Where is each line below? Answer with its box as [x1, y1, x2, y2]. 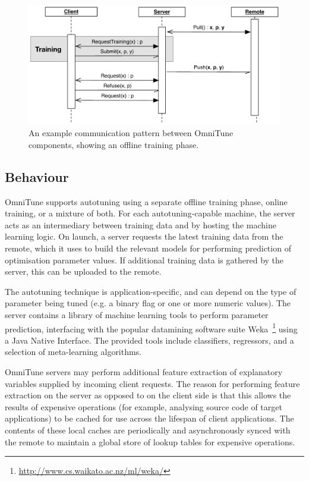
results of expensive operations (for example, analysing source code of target [5, 400, 282, 413]
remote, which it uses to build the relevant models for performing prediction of [5, 242, 291, 254]
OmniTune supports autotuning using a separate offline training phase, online [5, 195, 288, 208]
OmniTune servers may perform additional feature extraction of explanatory [5, 366, 283, 378]
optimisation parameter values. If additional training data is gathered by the [5, 253, 284, 266]
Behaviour [5, 167, 69, 186]
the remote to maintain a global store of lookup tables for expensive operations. [5, 435, 295, 448]
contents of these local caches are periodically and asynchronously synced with [5, 423, 291, 436]
